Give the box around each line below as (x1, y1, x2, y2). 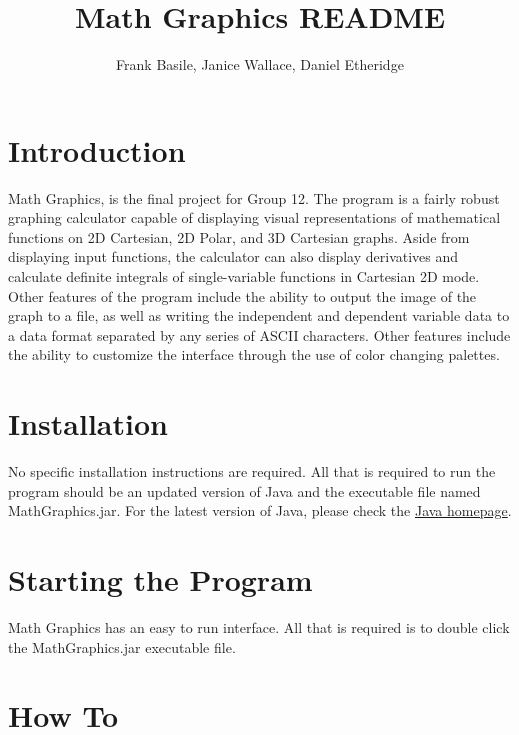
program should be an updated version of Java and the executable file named (8, 480, 481, 501)
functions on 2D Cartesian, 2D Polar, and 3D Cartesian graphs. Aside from (8, 226, 470, 247)
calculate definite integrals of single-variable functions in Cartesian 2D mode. (8, 266, 480, 287)
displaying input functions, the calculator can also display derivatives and (8, 246, 459, 267)
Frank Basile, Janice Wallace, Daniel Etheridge (116, 54, 404, 75)
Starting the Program (8, 559, 313, 600)
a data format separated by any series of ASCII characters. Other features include (8, 324, 511, 345)
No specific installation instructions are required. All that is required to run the (8, 461, 496, 482)
